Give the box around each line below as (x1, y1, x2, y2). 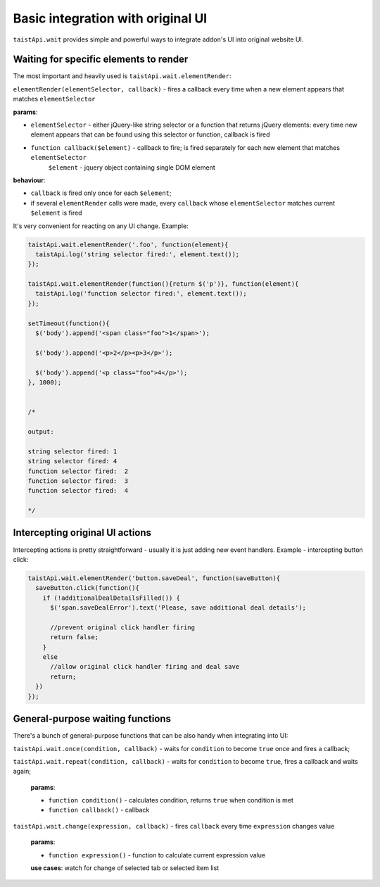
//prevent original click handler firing (50, 623, 195, 631)
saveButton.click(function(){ (35, 584, 140, 592)
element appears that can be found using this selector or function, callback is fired (30, 130, 270, 139)
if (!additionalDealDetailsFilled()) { (42, 593, 181, 602)
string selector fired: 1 (27, 447, 118, 455)
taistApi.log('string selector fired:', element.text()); (35, 250, 240, 258)
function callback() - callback (48, 806, 150, 814)
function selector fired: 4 (27, 486, 129, 495)
